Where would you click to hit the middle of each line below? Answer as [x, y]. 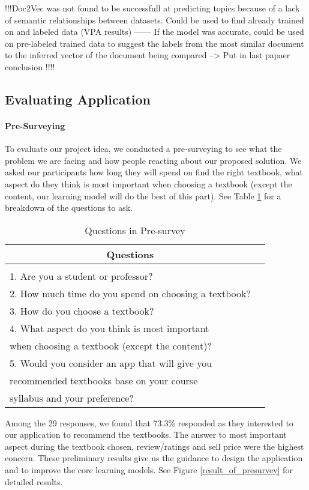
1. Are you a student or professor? [81, 276]
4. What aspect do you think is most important [109, 328]
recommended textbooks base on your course [104, 380]
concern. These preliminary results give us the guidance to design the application [154, 458]
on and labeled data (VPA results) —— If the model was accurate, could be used [154, 32]
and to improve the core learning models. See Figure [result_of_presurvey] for [149, 470]
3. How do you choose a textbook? [82, 310]
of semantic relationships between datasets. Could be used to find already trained [154, 20]
